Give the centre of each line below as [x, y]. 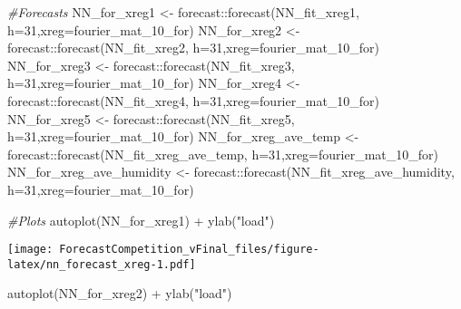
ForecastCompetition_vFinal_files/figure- [189, 250]
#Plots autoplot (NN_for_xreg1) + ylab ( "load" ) [141, 220]
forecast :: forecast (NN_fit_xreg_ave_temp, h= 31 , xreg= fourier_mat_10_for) [223, 154]
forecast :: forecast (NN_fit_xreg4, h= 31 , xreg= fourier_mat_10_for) [194, 100]
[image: [30, 250]
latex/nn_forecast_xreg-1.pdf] [102, 264]
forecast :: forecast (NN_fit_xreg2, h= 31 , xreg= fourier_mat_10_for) [194, 48]
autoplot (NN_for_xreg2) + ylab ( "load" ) [120, 293]
